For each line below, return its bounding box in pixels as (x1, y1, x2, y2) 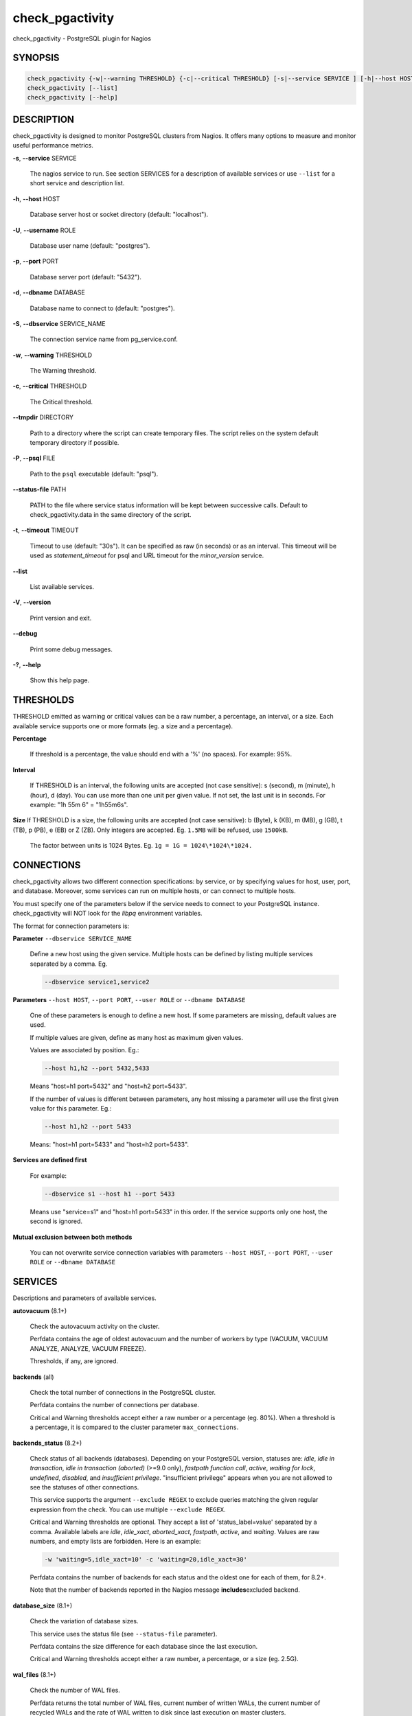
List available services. (30, 582, 95, 590)
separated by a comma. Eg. (30, 960, 108, 968)
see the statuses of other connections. (30, 1483, 139, 1492)
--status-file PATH (12, 485, 67, 494)
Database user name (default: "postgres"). (30, 241, 150, 250)
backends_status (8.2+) (12, 1439, 82, 1447)
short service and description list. (30, 179, 125, 187)
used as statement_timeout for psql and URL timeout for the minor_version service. (30, 551, 264, 559)
